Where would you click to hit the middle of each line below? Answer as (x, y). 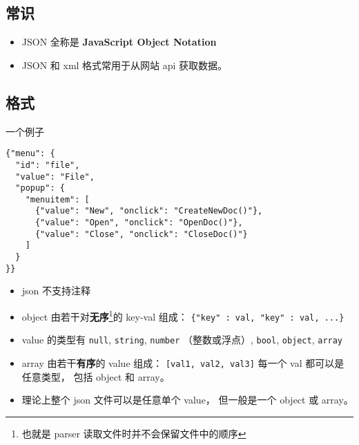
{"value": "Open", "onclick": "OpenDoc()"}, (139, 223)
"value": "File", (55, 177)
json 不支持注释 (56, 291)
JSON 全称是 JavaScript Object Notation (119, 42)
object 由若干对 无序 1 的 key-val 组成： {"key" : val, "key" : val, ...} (183, 315)
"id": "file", (48, 165)
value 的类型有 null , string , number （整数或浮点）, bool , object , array (182, 340)
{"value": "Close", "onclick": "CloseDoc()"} (141, 234)
